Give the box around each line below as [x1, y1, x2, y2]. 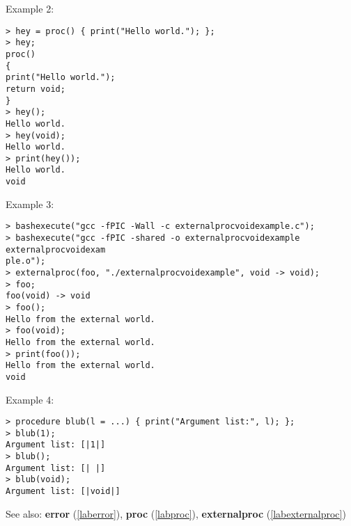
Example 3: [6, 196, 54, 211]
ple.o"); [6, 256, 46, 266]
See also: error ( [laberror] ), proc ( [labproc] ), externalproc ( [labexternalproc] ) [6, 506, 346, 520]
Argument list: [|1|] [6, 440, 106, 450]
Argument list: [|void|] [6, 486, 120, 497]
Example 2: [6, 1, 54, 15]
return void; [6, 83, 65, 94]
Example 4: [6, 392, 54, 406]
